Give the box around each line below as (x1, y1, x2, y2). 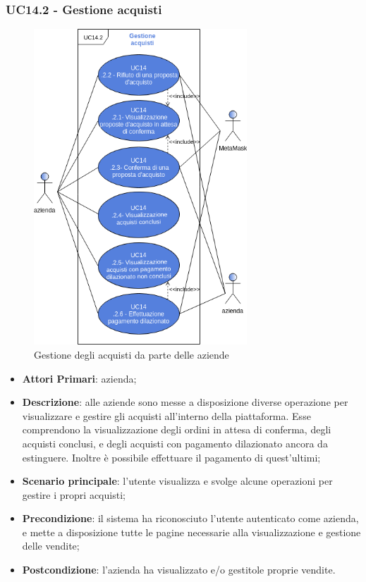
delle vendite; (22, 538, 80, 553)
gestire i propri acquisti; (22, 487, 126, 502)
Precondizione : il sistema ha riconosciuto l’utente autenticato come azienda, (22, 511, 359, 526)
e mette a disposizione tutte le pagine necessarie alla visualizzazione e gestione (22, 524, 361, 539)
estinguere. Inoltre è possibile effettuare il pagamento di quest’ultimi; (22, 450, 321, 464)
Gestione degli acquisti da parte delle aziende (34, 347, 229, 361)
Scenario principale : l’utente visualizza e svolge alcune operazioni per (22, 473, 333, 488)
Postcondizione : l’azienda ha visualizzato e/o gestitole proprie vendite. (22, 562, 336, 577)
